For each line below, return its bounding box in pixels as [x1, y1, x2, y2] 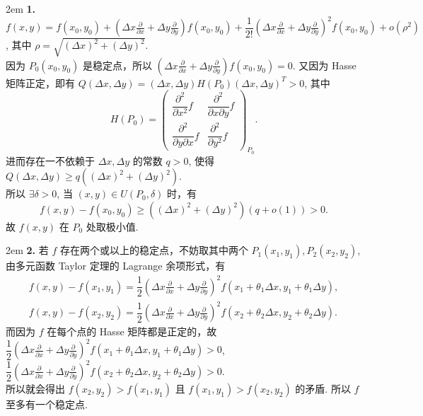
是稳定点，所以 [82, 57, 152, 72]
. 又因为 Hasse [292, 57, 357, 72]
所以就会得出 [6, 381, 65, 395]
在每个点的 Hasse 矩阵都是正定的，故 [47, 324, 217, 339]
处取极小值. [86, 219, 139, 233]
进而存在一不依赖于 [6, 153, 95, 168]
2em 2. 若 [6, 243, 49, 258]
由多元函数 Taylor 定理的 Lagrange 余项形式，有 [6, 258, 226, 273]
